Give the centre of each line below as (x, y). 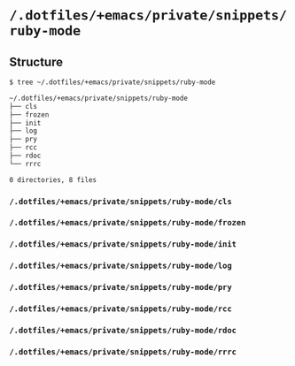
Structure (36, 61)
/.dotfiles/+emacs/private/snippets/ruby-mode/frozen (128, 223)
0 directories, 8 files (53, 179)
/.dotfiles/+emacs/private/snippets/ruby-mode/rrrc (123, 352)
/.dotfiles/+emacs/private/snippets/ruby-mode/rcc (120, 309)
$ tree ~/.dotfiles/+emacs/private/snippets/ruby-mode (113, 82)
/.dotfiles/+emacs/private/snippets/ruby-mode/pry (120, 287)
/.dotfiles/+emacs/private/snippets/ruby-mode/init (123, 244)
